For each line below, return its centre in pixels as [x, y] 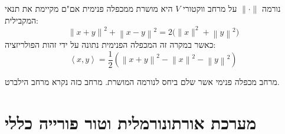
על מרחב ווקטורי [210, 8]
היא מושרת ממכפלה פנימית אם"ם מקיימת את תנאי [89, 8]
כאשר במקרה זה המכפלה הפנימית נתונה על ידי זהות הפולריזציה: [110, 45]
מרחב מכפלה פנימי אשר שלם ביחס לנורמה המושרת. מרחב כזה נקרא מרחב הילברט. [142, 82]
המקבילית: [22, 20]
